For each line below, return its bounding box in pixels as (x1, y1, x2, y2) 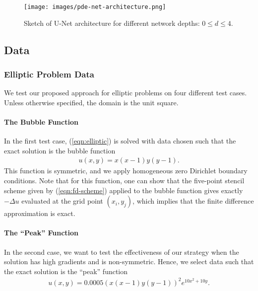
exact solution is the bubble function (4, 145, 116, 155)
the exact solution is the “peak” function (4, 266, 128, 276)
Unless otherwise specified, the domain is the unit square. (4, 97, 179, 107)
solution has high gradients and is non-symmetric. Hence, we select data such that (4, 256, 254, 267)
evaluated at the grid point (21, 196, 103, 206)
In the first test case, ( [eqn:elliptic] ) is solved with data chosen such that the (4, 136, 236, 146)
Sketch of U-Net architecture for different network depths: (24, 17, 200, 28)
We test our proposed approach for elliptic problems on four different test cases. (4, 87, 247, 98)
